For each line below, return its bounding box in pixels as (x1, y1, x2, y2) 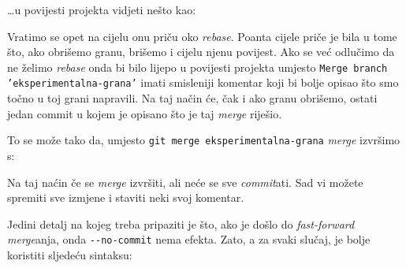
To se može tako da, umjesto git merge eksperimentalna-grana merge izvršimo (7, 132, 400, 148)
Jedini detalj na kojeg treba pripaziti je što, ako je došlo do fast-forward (7, 215, 355, 232)
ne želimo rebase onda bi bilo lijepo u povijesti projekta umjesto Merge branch (7, 58, 388, 75)
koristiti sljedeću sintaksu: (7, 246, 132, 262)
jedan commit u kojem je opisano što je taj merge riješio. (7, 105, 282, 121)
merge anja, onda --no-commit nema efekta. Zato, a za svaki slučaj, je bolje (7, 231, 371, 248)
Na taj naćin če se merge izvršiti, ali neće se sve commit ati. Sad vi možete (7, 173, 363, 190)
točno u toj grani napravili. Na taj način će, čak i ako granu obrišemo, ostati (7, 90, 378, 106)
